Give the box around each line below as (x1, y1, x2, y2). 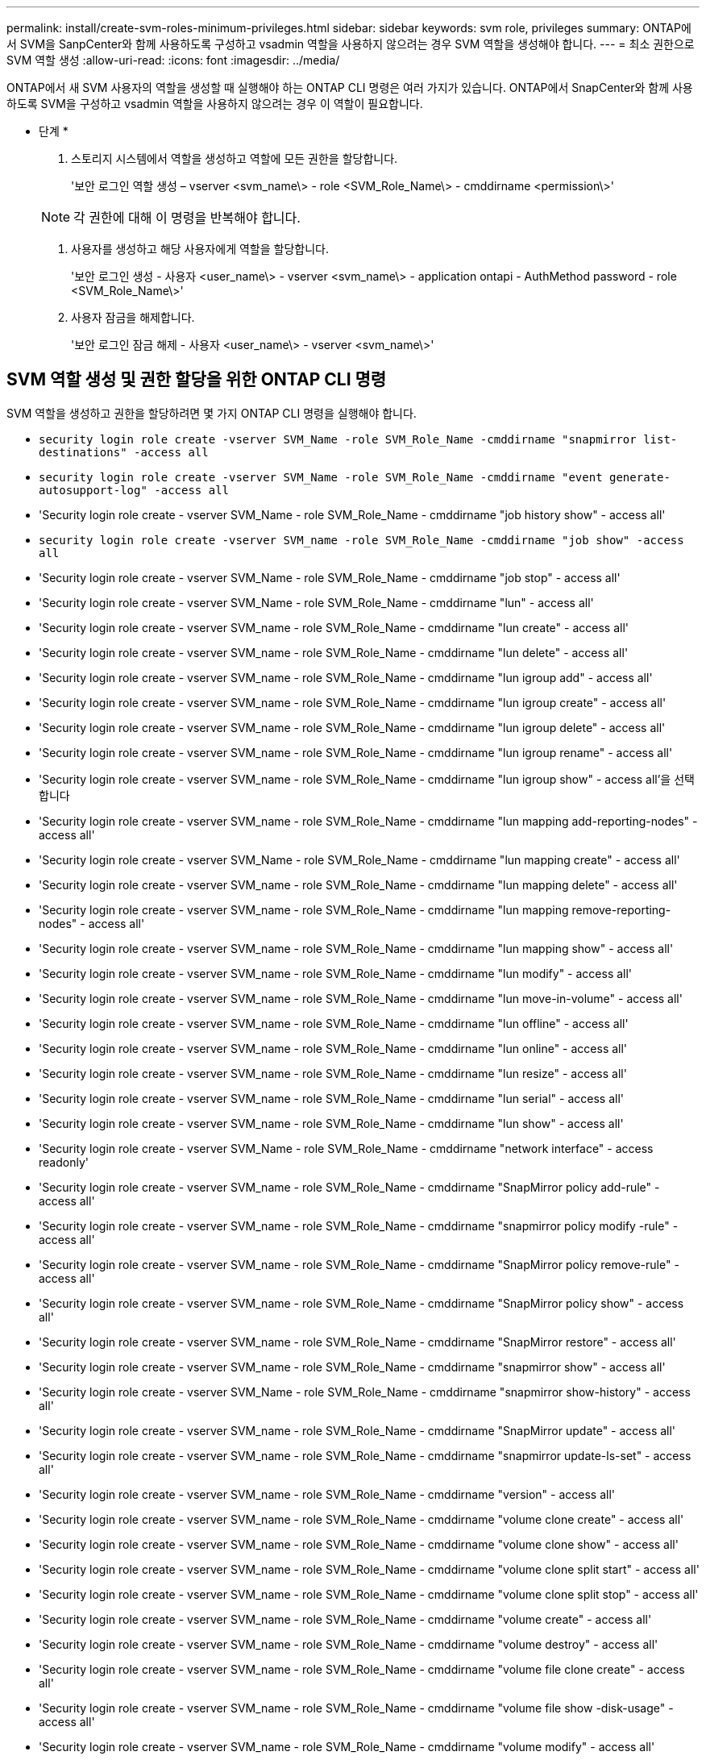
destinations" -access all (39, 445, 209, 459)
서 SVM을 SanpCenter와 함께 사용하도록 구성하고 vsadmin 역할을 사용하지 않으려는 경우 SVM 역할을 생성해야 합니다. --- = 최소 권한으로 (6, 37, 695, 51)
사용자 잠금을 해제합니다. (71, 310, 195, 324)
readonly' (39, 1155, 89, 1169)
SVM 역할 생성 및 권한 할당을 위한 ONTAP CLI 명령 (6, 369, 387, 390)
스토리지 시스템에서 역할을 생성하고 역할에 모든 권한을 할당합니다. (71, 152, 398, 165)
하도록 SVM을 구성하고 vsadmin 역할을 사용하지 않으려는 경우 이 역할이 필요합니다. (6, 97, 423, 110)
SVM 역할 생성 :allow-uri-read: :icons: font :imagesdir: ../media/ (6, 53, 340, 67)
